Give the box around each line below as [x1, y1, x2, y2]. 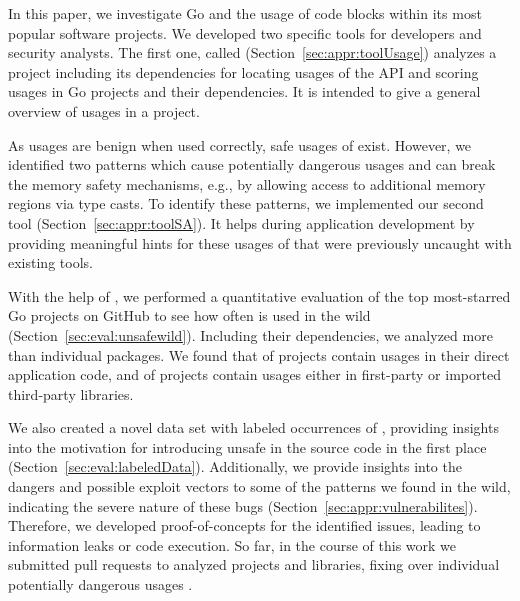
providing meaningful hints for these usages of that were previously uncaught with [8, 232, 512, 253]
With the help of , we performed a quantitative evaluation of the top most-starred [8, 285, 511, 306]
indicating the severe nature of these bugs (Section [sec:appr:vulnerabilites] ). [8, 495, 478, 516]
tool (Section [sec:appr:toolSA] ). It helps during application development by [8, 212, 475, 233]
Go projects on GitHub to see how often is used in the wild [8, 305, 371, 326]
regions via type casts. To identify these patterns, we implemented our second [8, 193, 484, 214]
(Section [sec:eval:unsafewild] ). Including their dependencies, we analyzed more [8, 324, 493, 345]
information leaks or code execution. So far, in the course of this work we [8, 534, 457, 555]
